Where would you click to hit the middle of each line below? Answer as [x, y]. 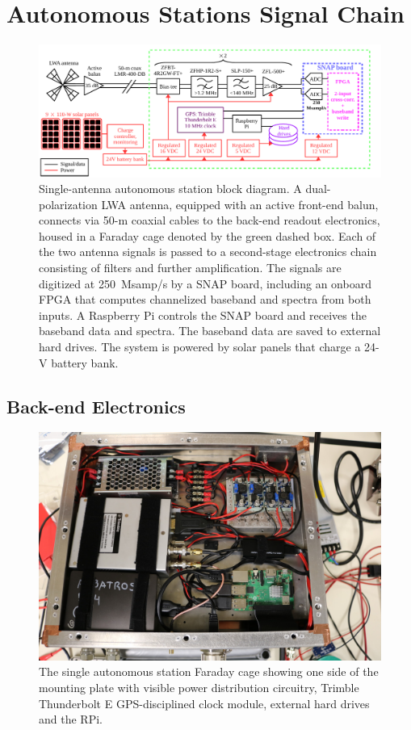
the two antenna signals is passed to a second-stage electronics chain [208, 252]
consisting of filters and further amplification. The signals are [190, 268]
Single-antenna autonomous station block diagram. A [170, 189]
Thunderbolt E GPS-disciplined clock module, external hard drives [204, 703]
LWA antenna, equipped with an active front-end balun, [240, 204]
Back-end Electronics [96, 406]
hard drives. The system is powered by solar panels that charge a [200, 347]
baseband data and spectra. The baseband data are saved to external [210, 331]
